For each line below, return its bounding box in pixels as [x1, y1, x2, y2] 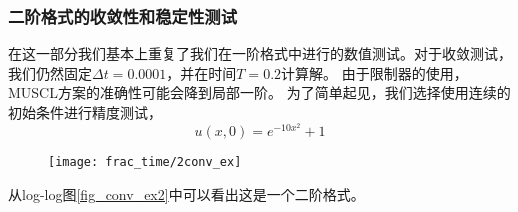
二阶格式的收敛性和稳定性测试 [8, 3, 238, 28]
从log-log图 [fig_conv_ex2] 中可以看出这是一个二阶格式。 [8, 183, 365, 204]
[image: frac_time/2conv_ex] [48, 155, 242, 170]
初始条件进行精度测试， [8, 102, 162, 122]
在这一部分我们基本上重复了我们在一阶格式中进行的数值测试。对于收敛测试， [8, 43, 512, 64]
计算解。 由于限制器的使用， [281, 62, 468, 83]
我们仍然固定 [8, 62, 92, 83]
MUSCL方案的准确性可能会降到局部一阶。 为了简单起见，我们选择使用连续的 [8, 82, 511, 103]
